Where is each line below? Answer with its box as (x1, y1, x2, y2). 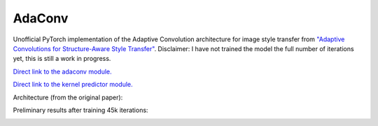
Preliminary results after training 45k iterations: (13, 106, 148, 114)
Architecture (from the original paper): (13, 93, 123, 101)
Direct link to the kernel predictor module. (13, 80, 133, 89)
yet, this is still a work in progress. (13, 55, 111, 63)
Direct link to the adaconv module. (13, 67, 112, 76)
